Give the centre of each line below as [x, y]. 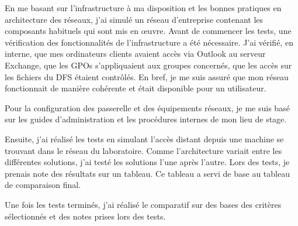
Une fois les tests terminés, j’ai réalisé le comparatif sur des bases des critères [143, 204]
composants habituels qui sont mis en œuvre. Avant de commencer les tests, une [148, 31]
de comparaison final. [43, 185]
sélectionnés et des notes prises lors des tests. [85, 216]
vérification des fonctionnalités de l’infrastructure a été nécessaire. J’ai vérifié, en [149, 42]
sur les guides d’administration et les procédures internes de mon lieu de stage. [146, 119]
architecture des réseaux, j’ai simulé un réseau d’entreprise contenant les [134, 19]
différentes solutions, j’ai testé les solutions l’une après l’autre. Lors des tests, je [147, 162]
